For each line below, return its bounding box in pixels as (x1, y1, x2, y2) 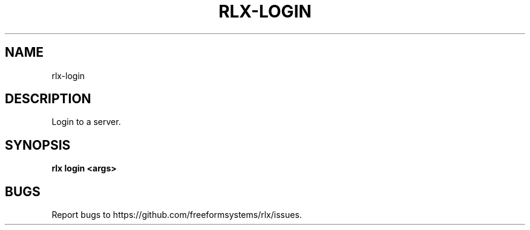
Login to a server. (51, 117, 121, 127)
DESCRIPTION (5, 91, 91, 107)
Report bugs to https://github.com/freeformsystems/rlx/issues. (51, 209, 302, 220)
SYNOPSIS (5, 137, 71, 153)
